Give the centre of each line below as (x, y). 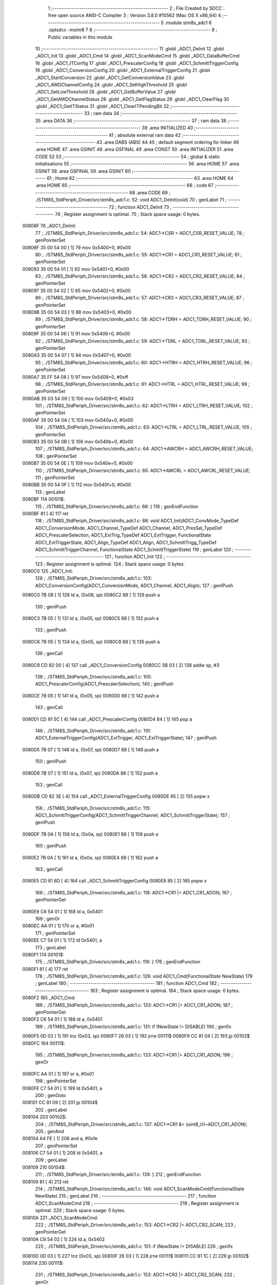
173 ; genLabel (51, 947)
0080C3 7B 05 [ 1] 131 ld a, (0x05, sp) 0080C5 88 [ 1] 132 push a (91, 618)
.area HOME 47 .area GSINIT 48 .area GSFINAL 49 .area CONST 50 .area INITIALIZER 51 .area (134, 150)
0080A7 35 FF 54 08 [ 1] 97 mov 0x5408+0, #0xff (75, 377)
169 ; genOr (47, 919)
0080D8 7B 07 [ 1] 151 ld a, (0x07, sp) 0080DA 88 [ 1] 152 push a (90, 773)
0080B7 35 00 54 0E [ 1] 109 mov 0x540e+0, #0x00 (77, 463)
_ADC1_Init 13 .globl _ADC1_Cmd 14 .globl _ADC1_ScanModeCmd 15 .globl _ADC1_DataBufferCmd (137, 56)
